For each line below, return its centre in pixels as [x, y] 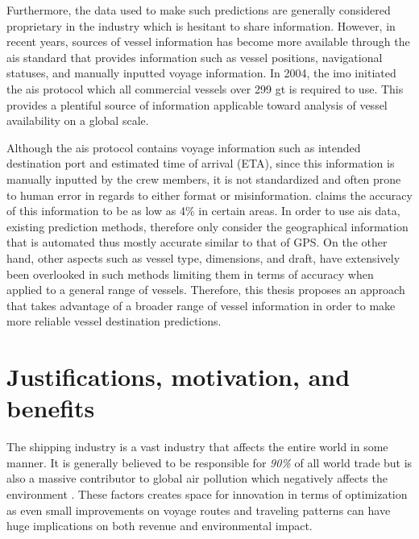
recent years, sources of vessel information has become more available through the [208, 41]
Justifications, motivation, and [178, 377]
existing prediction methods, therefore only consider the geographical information [207, 226]
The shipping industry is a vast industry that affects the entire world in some [197, 447]
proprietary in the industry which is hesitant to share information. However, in [201, 25]
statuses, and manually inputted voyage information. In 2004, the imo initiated [201, 73]
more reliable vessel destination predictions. [114, 321]
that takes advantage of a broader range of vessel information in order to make [201, 305]
